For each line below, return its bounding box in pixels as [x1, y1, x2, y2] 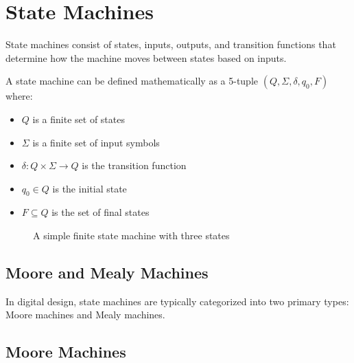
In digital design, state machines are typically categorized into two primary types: [5, 294, 349, 308]
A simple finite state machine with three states [33, 228, 230, 243]
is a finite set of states [32, 111, 125, 126]
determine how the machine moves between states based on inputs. [5, 50, 287, 65]
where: [5, 89, 33, 103]
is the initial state [52, 181, 127, 195]
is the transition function [82, 158, 187, 173]
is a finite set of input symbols [32, 135, 160, 149]
